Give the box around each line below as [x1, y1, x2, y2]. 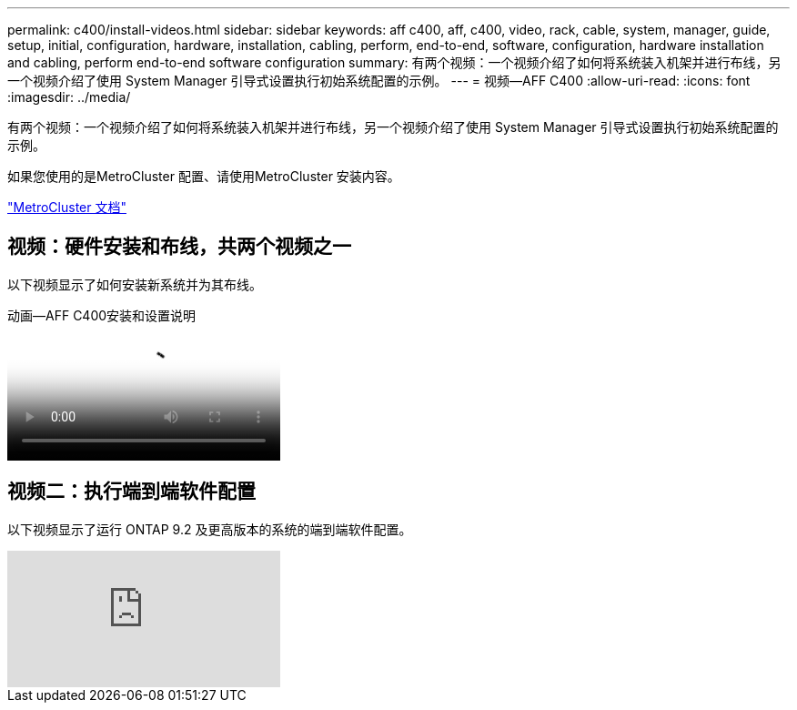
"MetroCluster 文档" [7, 199, 126, 215]
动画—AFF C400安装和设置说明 [7, 307, 197, 323]
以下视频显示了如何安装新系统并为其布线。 [7, 276, 262, 292]
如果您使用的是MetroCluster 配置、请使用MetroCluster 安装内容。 [7, 168, 400, 184]
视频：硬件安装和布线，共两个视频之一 [7, 235, 351, 259]
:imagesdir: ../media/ [7, 89, 131, 105]
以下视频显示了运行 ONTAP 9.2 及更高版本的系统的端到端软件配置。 [7, 521, 412, 537]
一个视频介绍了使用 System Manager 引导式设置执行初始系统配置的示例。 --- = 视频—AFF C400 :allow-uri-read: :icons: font [7, 73, 751, 88]
